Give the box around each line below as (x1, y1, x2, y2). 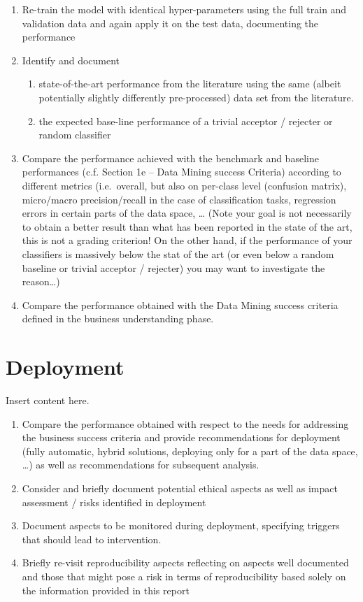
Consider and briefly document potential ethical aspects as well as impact (22, 480, 338, 495)
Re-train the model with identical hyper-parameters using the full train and (22, 2, 347, 16)
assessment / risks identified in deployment (22, 494, 206, 509)
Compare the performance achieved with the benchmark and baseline (22, 150, 319, 165)
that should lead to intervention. (22, 531, 162, 546)
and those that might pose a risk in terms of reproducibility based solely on (22, 568, 346, 583)
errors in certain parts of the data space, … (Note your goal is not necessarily (22, 206, 352, 220)
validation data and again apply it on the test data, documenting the (22, 15, 319, 30)
